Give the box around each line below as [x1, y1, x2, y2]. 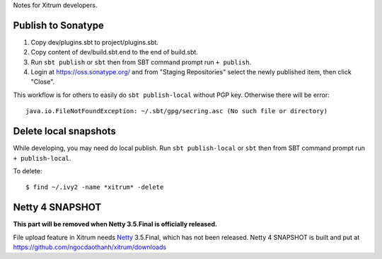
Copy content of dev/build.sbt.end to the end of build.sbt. [30, 48, 198, 57]
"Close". [30, 78, 55, 86]
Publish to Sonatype [13, 19, 104, 31]
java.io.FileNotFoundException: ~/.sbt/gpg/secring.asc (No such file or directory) [25, 107, 328, 115]
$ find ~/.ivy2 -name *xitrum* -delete [25, 183, 164, 191]
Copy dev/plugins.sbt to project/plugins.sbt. [30, 38, 159, 46]
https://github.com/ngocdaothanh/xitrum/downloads [13, 243, 166, 251]
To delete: [13, 166, 42, 175]
